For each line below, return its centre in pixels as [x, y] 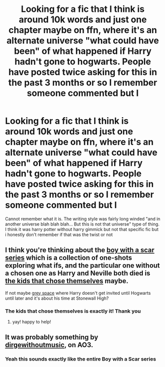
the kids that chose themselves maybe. [67, 281]
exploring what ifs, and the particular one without [82, 266]
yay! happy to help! [32, 322]
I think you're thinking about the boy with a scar [80, 250]
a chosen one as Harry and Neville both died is [78, 273]
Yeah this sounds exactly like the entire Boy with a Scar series [81, 359]
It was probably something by [52, 337]
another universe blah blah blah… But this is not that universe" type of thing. [82, 224]
